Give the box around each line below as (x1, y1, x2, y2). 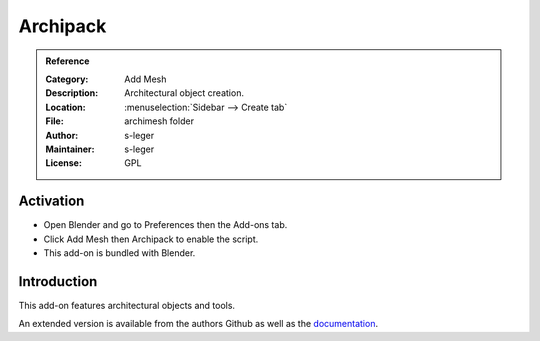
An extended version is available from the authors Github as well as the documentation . (18, 318, 379, 330)
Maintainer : (45, 143, 95, 155)
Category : (45, 73, 89, 85)
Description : (45, 87, 99, 99)
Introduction (18, 273, 98, 290)
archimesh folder (124, 115, 195, 127)
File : (45, 115, 64, 127)
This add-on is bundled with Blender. (43, 246, 196, 259)
